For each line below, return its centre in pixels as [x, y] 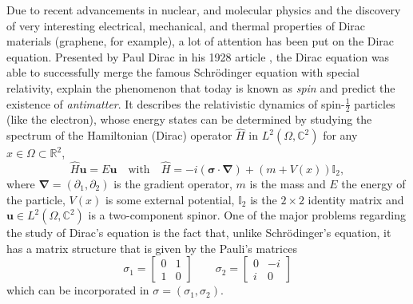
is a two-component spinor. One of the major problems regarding [247, 215]
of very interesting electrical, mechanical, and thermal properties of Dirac [186, 25]
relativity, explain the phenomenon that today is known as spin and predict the [201, 87]
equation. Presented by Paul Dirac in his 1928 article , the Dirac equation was [198, 56]
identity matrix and [356, 199]
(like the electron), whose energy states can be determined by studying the [189, 119]
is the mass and [288, 184]
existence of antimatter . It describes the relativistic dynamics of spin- [176, 103]
